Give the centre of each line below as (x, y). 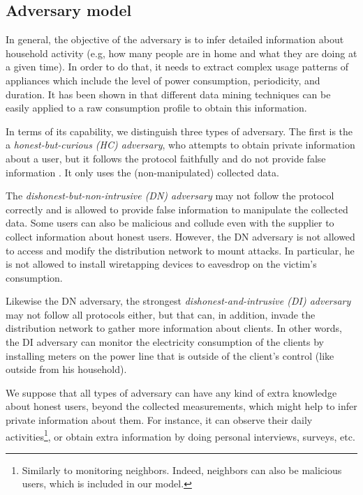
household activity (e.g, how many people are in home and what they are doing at (181, 53)
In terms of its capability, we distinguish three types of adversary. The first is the (179, 131)
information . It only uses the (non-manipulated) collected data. (142, 172)
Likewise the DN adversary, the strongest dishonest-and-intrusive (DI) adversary (178, 301)
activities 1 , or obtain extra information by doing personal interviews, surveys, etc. (180, 435)
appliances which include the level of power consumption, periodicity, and (163, 80)
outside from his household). (66, 369)
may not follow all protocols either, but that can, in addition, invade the (161, 314)
